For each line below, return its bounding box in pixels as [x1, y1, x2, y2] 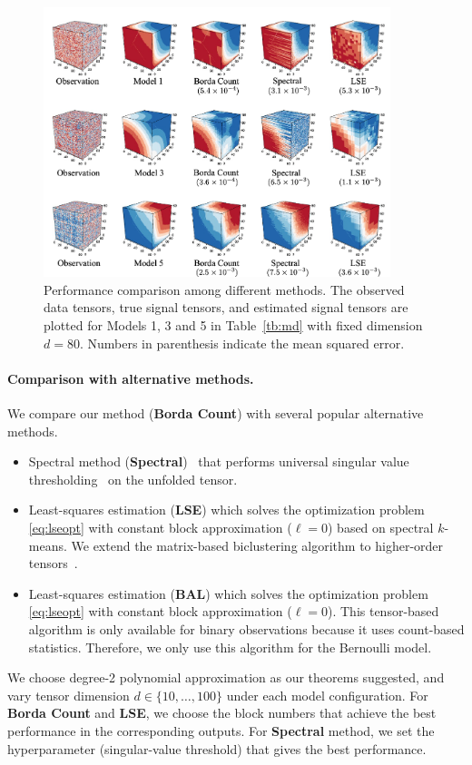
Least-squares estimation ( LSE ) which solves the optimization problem [28, 500, 425, 519]
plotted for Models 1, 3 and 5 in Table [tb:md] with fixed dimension [44, 316, 423, 335]
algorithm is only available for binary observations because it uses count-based [28, 619, 465, 638]
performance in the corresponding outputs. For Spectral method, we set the [7, 721, 435, 740]
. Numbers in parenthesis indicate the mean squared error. [79, 333, 405, 352]
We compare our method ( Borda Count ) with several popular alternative [7, 404, 424, 423]
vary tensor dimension [7, 685, 130, 704]
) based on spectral [328, 518, 434, 537]
